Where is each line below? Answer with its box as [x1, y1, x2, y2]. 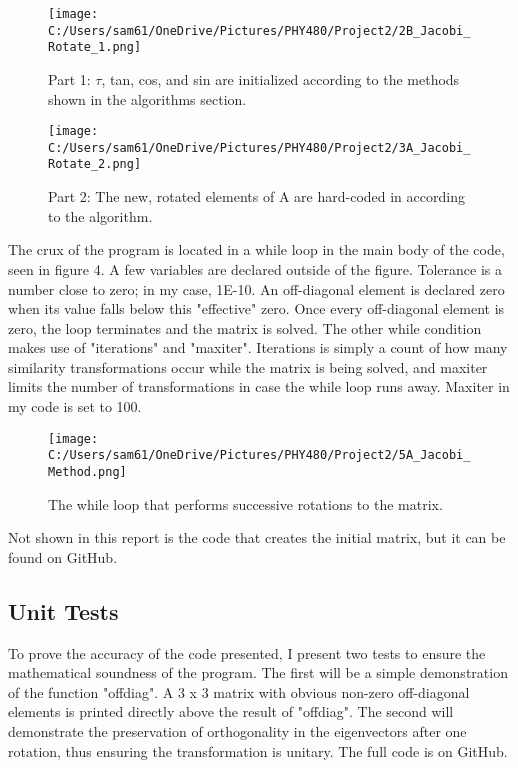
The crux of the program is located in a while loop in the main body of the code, [8, 239, 505, 260]
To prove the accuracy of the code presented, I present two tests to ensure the [8, 642, 486, 663]
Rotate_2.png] [48, 157, 142, 172]
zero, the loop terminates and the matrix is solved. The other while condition [8, 317, 482, 338]
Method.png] [48, 464, 127, 479]
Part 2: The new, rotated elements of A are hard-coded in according [48, 186, 465, 207]
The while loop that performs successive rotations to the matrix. [48, 493, 443, 514]
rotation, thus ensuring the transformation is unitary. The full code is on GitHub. [8, 740, 508, 761]
